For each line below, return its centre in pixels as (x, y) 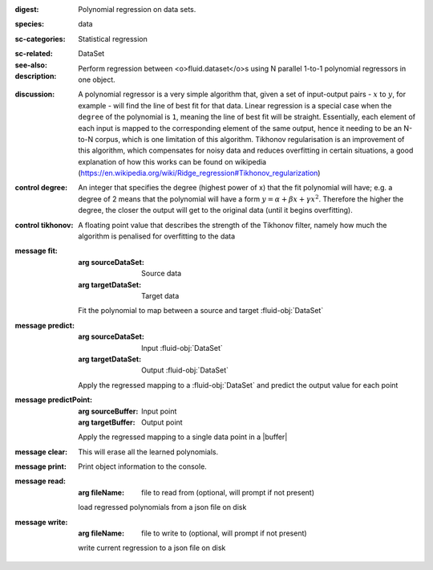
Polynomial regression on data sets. (137, 9)
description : (36, 75)
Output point (162, 422)
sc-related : (34, 54)
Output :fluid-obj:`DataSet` (185, 370)
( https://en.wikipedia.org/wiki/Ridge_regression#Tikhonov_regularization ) (199, 173)
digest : (27, 9)
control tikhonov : (44, 225)
